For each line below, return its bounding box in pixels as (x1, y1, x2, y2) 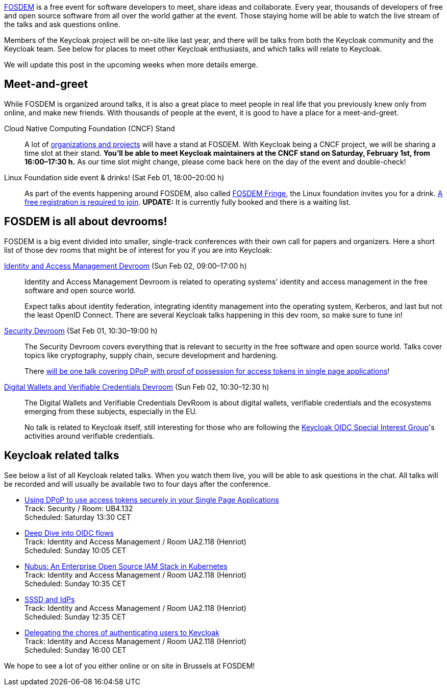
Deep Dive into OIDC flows (24, 528, 114, 537)
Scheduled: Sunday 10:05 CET (24, 545, 127, 555)
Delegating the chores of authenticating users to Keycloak (24, 628, 219, 637)
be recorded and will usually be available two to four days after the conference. (4, 479, 270, 488)
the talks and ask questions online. (4, 20, 120, 29)
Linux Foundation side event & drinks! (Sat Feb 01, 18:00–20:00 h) (4, 173, 225, 182)
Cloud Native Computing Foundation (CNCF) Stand (4, 124, 175, 133)
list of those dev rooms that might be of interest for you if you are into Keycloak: (4, 245, 272, 254)
